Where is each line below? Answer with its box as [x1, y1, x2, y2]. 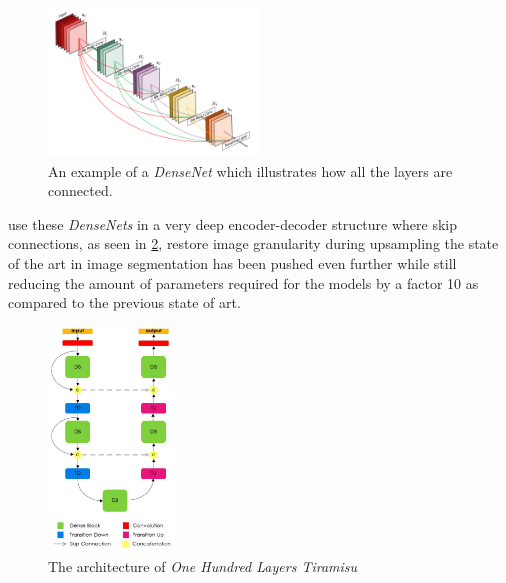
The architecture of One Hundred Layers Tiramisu [48, 555, 358, 576]
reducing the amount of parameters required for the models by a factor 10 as [8, 272, 479, 293]
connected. [48, 180, 113, 201]
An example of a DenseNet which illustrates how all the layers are [48, 160, 453, 181]
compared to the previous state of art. [8, 292, 241, 313]
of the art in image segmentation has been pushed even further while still [8, 253, 457, 274]
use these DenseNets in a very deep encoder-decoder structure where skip [8, 213, 457, 234]
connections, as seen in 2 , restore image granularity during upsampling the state [8, 233, 499, 254]
